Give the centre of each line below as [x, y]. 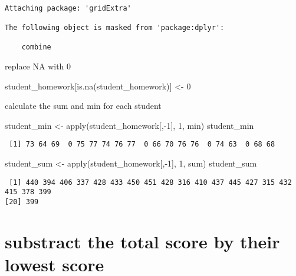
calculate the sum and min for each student [83, 106]
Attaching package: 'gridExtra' [68, 8]
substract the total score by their [142, 241]
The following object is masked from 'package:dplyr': [115, 27]
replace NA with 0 [38, 66]
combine [36, 47]
